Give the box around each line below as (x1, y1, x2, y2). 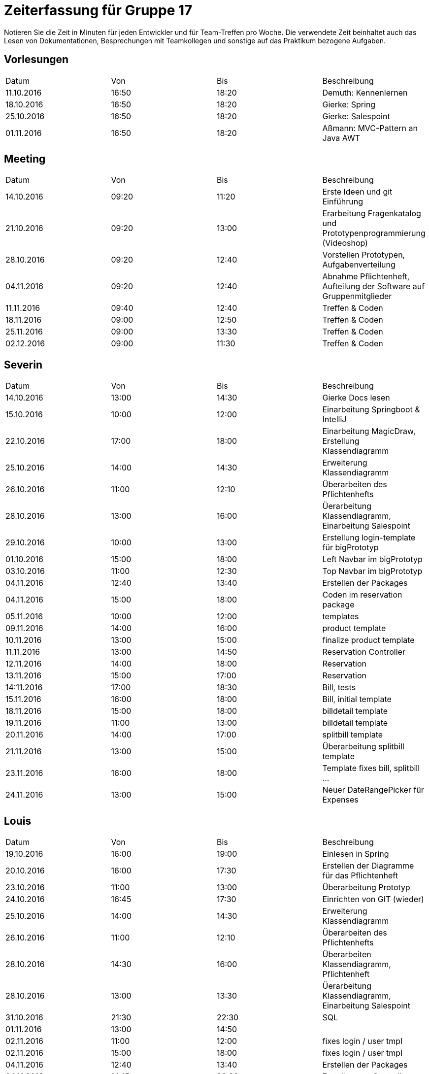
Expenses (322, 795, 359, 805)
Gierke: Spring (322, 99, 376, 109)
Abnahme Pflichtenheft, (322, 271, 410, 282)
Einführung (322, 197, 363, 207)
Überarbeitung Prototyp (322, 882, 410, 893)
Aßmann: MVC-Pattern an (322, 123, 418, 133)
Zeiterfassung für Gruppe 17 (4, 2, 193, 19)
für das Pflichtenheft (322, 871, 398, 881)
